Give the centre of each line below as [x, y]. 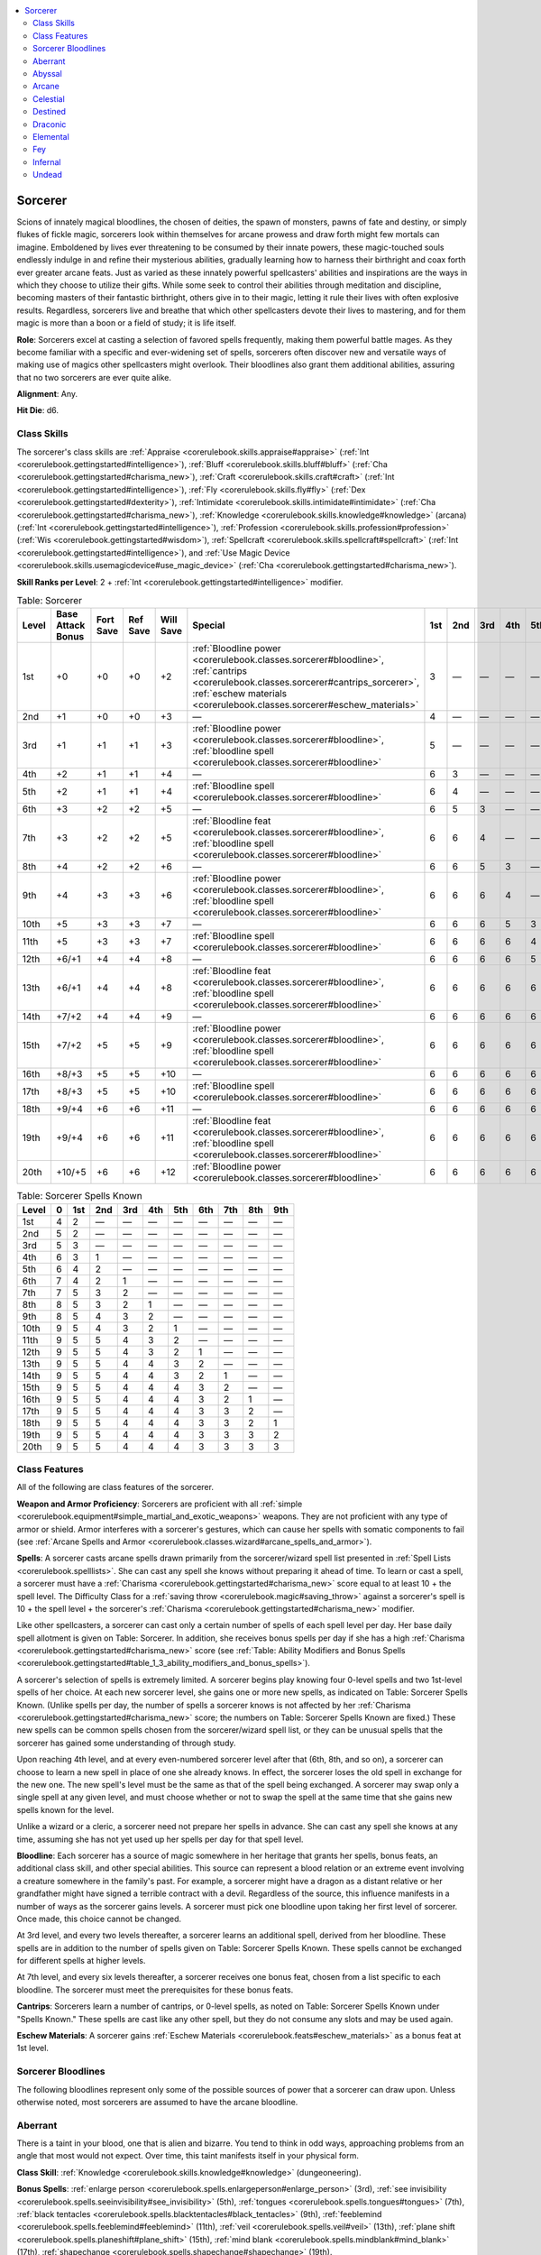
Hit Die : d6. [37, 410]
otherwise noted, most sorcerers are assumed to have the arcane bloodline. [157, 2102]
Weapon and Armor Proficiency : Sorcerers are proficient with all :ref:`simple [160, 1504]
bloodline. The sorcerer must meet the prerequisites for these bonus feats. [155, 1990]
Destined [50, 112]
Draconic [50, 124]
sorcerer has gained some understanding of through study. [126, 1743]
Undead [47, 175]
